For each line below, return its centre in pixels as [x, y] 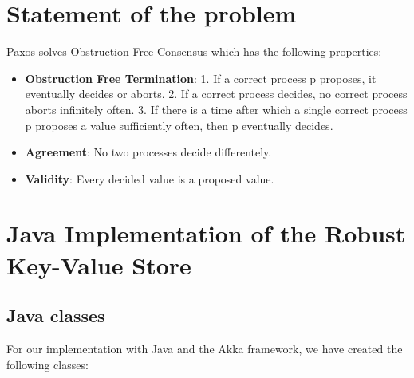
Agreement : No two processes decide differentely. [148, 152]
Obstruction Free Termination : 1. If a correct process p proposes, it [201, 78]
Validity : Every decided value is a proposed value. [150, 178]
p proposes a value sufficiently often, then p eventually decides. [179, 125]
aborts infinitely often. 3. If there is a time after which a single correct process [216, 109]
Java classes [56, 315]
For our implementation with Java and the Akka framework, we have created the [205, 349]
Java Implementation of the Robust [206, 233]
